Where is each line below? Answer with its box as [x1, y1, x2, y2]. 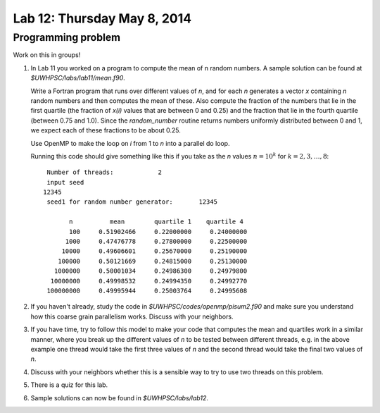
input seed [46, 178, 84, 186]
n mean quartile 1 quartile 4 [69, 218, 244, 226]
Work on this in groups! [13, 51, 81, 59]
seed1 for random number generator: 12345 [46, 198, 218, 206]
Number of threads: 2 [46, 168, 162, 176]
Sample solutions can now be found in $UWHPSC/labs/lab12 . [30, 393, 209, 402]
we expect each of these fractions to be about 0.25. [30, 126, 181, 135]
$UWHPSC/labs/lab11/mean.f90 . [30, 74, 126, 82]
